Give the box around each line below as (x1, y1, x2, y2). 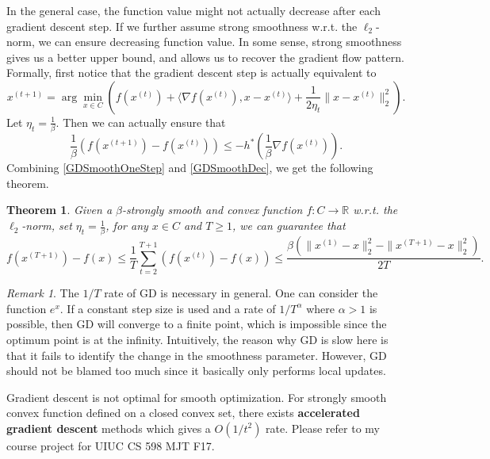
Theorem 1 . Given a (6, 201, 113, 218)
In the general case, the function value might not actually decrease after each (6, 2, 381, 18)
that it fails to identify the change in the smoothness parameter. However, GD (6, 346, 387, 363)
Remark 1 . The (6, 285, 79, 301)
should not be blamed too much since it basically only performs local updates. (6, 362, 386, 379)
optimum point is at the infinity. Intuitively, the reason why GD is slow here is (6, 331, 389, 347)
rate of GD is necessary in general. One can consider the (104, 285, 378, 301)
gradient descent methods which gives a (6, 419, 211, 436)
